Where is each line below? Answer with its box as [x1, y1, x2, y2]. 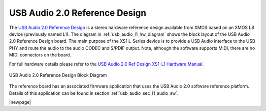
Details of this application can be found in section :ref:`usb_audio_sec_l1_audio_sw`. [9, 90, 179, 96]
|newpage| [9, 99, 32, 105]
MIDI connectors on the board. [9, 52, 71, 58]
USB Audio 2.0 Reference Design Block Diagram [9, 72, 107, 78]
